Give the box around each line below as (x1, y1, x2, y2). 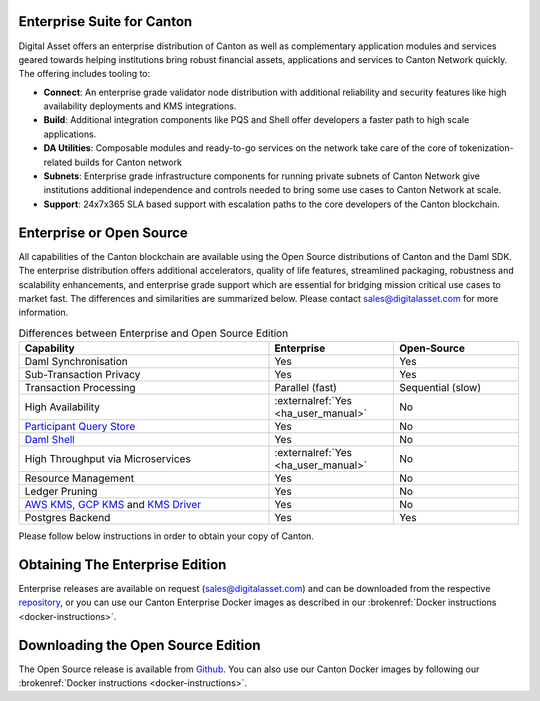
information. (18, 306, 69, 319)
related (43, 156, 73, 168)
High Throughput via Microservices (24, 452, 192, 466)
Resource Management (24, 471, 135, 485)
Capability (24, 341, 75, 355)
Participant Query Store (24, 420, 136, 434)
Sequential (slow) (398, 381, 482, 395)
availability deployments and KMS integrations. (43, 100, 237, 112)
